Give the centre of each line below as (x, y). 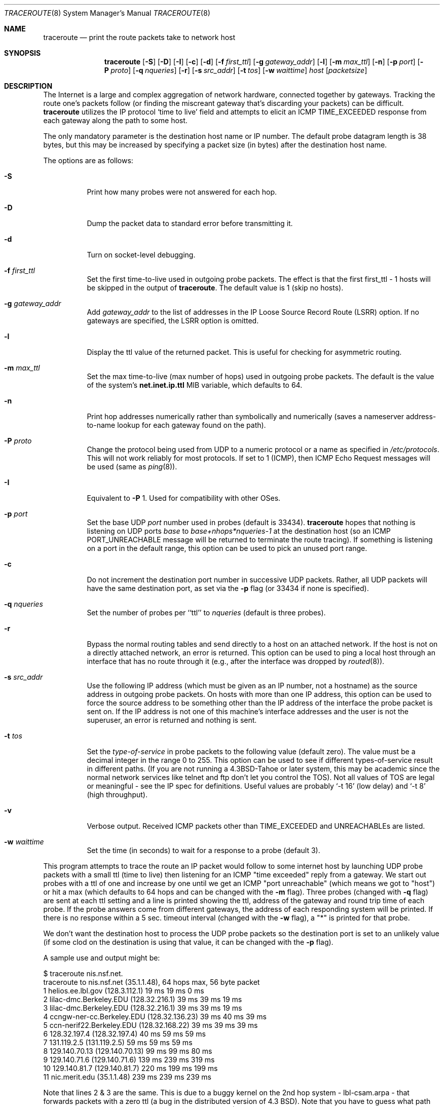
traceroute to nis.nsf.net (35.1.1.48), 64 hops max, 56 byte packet (152, 982)
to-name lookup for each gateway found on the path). (176, 425)
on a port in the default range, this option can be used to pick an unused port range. (227, 548)
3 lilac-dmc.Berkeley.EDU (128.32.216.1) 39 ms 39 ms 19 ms (143, 1008)
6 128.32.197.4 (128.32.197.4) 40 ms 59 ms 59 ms (124, 1034)
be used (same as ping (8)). (132, 467)
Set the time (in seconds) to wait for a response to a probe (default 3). (203, 850)
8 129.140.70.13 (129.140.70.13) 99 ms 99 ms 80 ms (128, 1051)
